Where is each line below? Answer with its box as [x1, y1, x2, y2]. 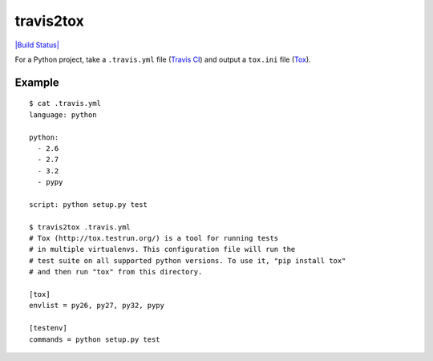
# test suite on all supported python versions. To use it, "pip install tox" [29, 256, 346, 265]
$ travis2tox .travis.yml [29, 222, 132, 232]
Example [14, 75, 59, 89]
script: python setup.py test [29, 200, 148, 209]
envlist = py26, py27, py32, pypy [29, 301, 164, 310]
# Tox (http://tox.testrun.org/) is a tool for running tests [29, 233, 279, 243]
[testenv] [29, 323, 67, 333]
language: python [29, 110, 97, 120]
